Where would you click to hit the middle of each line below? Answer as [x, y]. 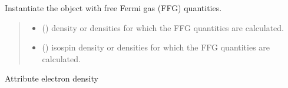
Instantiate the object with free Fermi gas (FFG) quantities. [113, 8]
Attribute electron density [52, 78]
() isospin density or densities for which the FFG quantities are [156, 47]
